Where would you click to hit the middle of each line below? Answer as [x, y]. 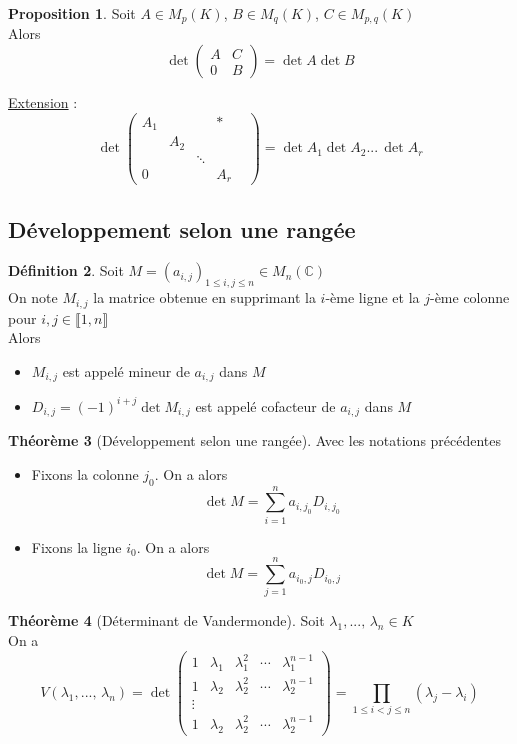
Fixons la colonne [85, 473]
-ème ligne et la [372, 297]
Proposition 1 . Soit [72, 13]
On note [33, 297]
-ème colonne [469, 297]
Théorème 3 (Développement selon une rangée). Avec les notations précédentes [255, 440]
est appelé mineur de [126, 370]
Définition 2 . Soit [66, 270]
